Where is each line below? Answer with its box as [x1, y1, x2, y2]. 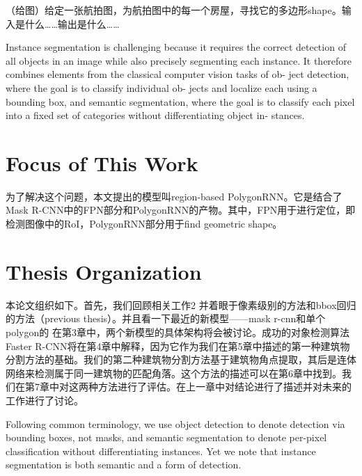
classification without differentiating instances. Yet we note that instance [6, 443, 316, 458]
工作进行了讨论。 [6, 392, 84, 407]
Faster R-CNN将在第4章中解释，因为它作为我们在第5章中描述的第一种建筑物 [6, 338, 350, 353]
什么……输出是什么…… [24, 16, 120, 31]
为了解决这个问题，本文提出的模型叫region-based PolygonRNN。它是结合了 [6, 189, 343, 203]
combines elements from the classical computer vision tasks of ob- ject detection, [6, 67, 349, 81]
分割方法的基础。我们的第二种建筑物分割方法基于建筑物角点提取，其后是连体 [6, 352, 356, 367]
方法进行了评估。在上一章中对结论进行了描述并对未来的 [97, 379, 352, 394]
